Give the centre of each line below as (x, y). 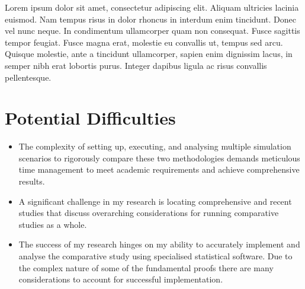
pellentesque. (28, 77)
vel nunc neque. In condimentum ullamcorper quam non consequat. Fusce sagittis (152, 31)
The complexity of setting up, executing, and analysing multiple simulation (155, 146)
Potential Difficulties (90, 118)
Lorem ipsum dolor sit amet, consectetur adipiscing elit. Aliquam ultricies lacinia (152, 7)
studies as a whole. (53, 224)
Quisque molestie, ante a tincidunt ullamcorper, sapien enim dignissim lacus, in (149, 54)
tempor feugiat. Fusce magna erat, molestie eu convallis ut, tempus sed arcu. (144, 42)
